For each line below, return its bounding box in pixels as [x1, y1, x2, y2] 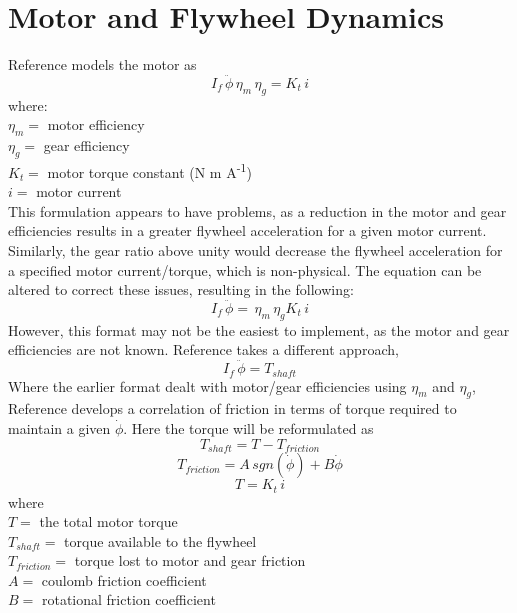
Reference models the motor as [8, 54, 197, 75]
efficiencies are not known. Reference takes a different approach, [8, 339, 399, 360]
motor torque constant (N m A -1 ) [47, 158, 252, 182]
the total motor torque [39, 511, 178, 532]
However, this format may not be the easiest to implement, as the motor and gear [8, 319, 510, 340]
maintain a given [8, 418, 111, 438]
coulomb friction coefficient [41, 569, 207, 590]
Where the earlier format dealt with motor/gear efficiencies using [8, 375, 407, 396]
